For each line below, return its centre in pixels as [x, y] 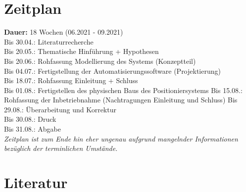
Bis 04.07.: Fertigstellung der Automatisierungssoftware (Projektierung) [112, 71]
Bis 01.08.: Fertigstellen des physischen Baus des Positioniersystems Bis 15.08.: [123, 90]
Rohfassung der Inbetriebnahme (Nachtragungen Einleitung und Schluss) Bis [121, 100]
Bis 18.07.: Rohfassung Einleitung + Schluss [71, 80]
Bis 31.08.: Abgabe [32, 129]
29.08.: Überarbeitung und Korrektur [60, 109]
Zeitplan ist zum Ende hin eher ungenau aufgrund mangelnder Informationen [121, 138]
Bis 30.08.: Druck [30, 119]
